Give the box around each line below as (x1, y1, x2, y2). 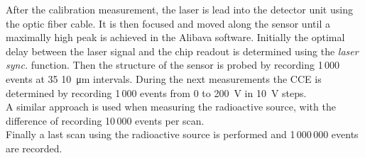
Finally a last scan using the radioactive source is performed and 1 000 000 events (6, 127, 359, 142)
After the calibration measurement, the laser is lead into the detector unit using (6, 2, 353, 16)
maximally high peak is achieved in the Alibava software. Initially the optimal (6, 30, 345, 45)
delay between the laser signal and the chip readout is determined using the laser (6, 43, 359, 58)
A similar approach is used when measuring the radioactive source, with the (6, 99, 336, 114)
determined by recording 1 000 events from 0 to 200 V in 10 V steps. (6, 85, 307, 100)
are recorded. (6, 140, 62, 155)
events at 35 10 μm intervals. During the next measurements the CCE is (6, 71, 322, 86)
